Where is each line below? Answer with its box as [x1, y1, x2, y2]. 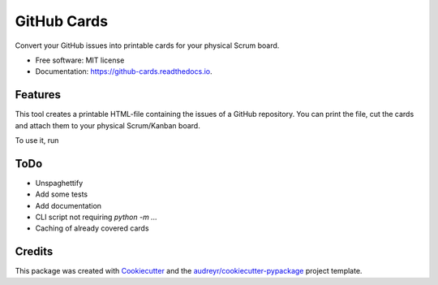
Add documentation [35, 201, 101, 210]
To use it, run [15, 136, 59, 145]
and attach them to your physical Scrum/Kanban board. [15, 120, 200, 130]
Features [15, 88, 61, 101]
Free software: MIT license [35, 55, 125, 65]
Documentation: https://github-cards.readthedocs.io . [35, 67, 213, 76]
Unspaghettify [35, 178, 84, 188]
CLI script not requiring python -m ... [35, 212, 157, 222]
